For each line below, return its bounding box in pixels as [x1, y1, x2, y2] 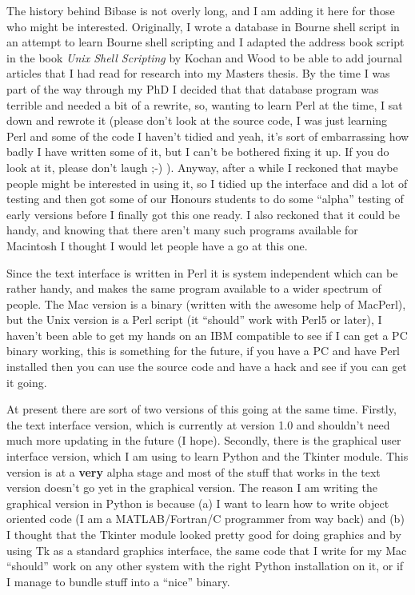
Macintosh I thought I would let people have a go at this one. [6, 237, 308, 254]
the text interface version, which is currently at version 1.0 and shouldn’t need [6, 416, 390, 433]
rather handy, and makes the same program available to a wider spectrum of [6, 280, 381, 297]
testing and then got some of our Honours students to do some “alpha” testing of [6, 190, 404, 207]
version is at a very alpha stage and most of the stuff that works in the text [6, 463, 381, 480]
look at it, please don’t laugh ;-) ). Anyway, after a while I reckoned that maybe [6, 158, 398, 175]
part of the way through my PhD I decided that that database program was [6, 80, 379, 97]
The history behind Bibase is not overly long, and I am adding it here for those [6, 2, 395, 18]
